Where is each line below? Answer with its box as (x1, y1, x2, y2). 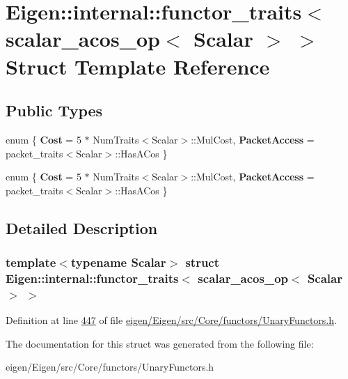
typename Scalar (70, 254, 166, 271)
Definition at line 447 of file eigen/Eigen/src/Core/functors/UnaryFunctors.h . (6, 313, 337, 327)
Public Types (6, 100, 103, 121)
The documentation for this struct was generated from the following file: (6, 336, 314, 350)
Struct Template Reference (6, 52, 270, 80)
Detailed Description (6, 217, 158, 238)
